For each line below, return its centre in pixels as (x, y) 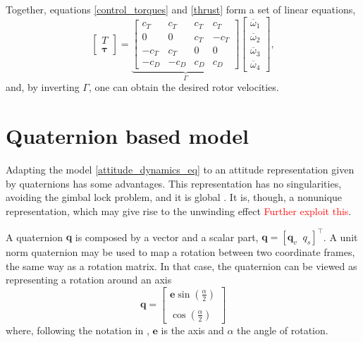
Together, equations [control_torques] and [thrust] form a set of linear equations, (181, 9)
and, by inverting (43, 87)
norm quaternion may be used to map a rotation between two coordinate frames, (180, 252)
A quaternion (34, 236)
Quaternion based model (127, 136)
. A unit (340, 236)
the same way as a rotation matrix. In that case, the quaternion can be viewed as (181, 265)
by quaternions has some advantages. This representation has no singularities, (174, 183)
